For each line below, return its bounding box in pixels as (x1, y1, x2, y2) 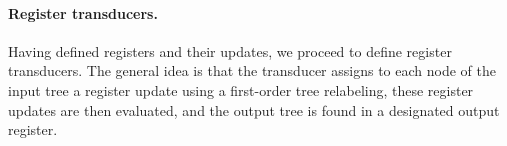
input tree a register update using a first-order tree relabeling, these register (8, 79, 474, 100)
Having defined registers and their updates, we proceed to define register (8, 40, 452, 61)
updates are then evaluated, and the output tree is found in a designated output (8, 99, 500, 120)
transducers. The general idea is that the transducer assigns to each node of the (8, 60, 496, 81)
